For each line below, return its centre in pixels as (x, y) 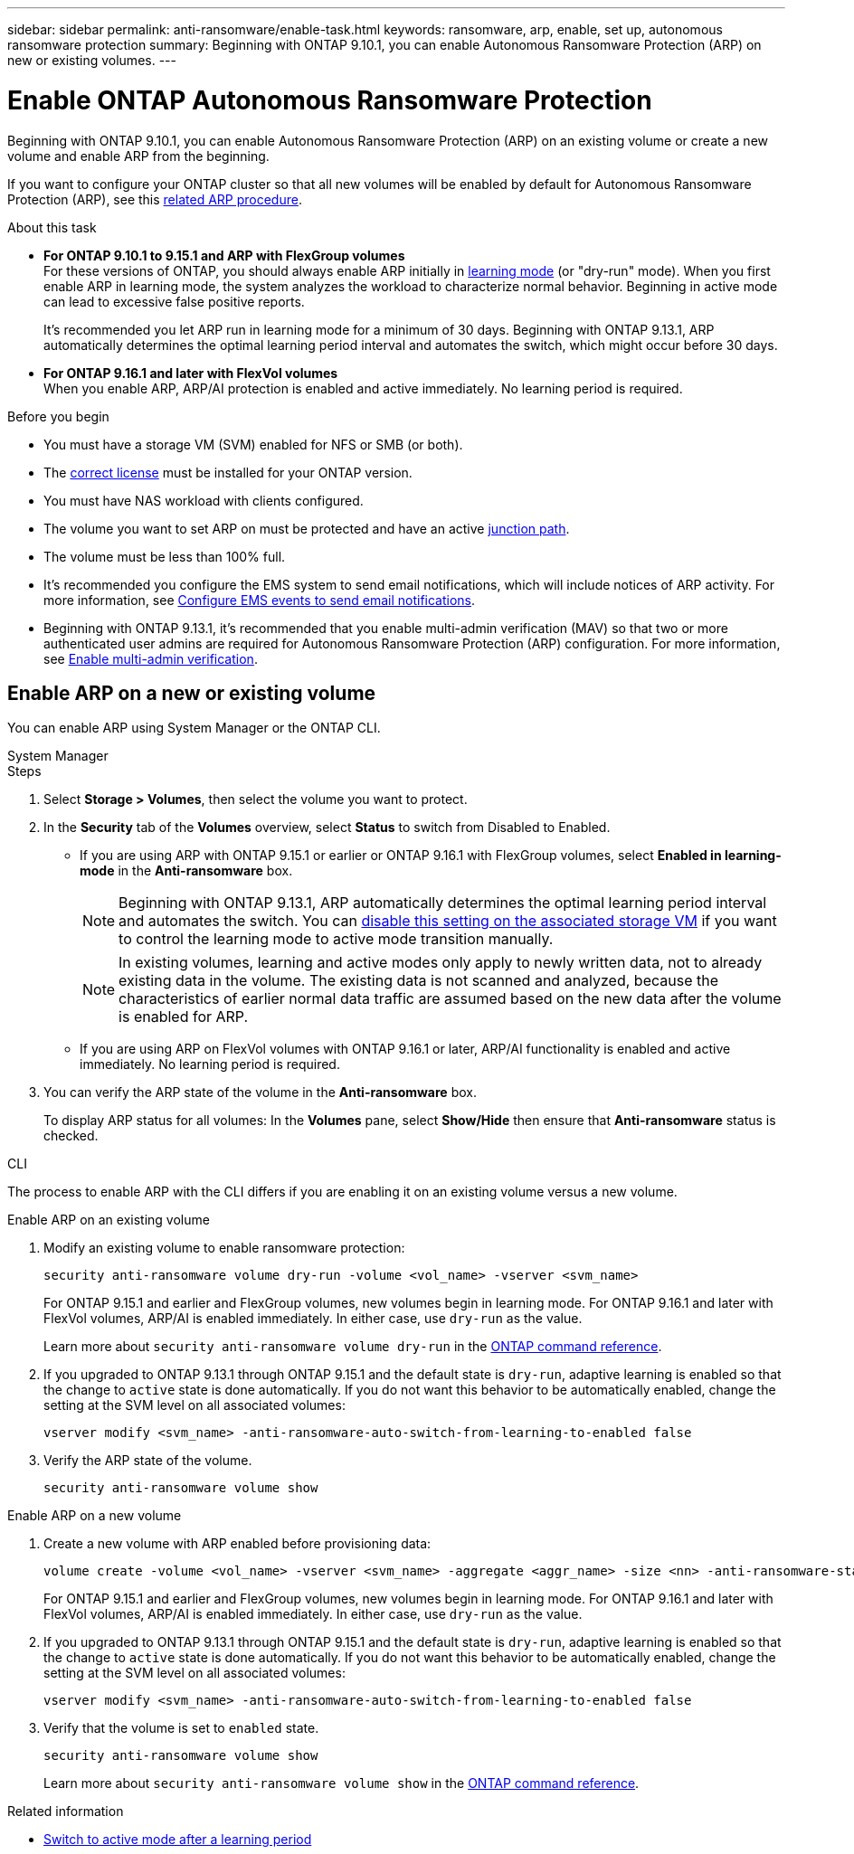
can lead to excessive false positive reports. (174, 301)
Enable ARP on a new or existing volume (192, 693)
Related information (66, 1811)
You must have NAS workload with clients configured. (204, 500)
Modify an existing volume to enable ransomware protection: (224, 1248)
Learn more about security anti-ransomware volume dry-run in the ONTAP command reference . (353, 1347)
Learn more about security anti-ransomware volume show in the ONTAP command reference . (342, 1783)
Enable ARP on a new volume (95, 1516)
